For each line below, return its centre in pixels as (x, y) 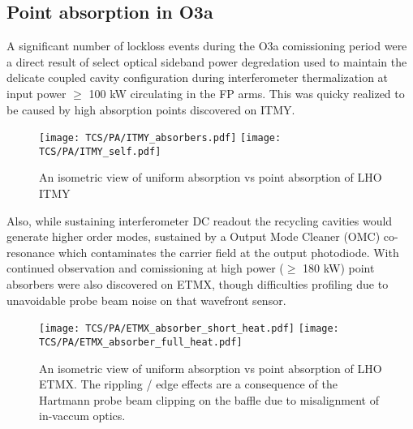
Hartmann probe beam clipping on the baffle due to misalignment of (209, 399)
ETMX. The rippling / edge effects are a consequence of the (188, 384)
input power (37, 93)
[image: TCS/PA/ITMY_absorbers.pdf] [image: (160, 138)
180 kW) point (339, 268)
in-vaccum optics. (82, 416)
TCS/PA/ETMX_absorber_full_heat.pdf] (141, 342)
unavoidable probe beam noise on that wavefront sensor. (146, 300)
